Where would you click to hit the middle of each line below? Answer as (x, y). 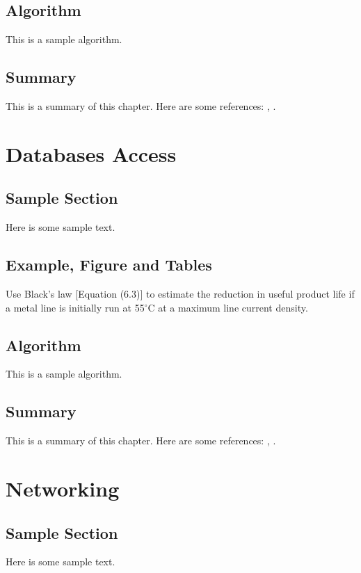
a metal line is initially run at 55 (75, 307)
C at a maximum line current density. (228, 307)
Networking (63, 488)
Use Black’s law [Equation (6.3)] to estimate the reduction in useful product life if (180, 293)
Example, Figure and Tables (109, 265)
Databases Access (91, 153)
